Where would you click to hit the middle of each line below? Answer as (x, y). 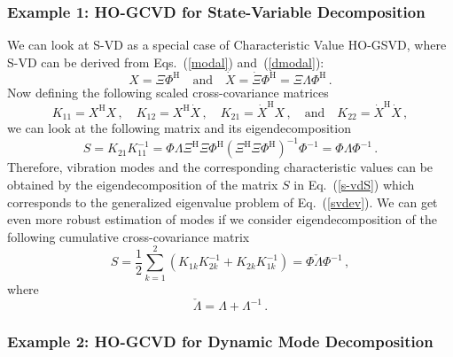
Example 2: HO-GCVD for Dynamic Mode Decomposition (220, 341)
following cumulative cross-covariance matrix (129, 236)
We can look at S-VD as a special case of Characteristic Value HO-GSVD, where (227, 45)
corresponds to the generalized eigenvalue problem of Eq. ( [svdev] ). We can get (223, 202)
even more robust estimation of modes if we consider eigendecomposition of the (223, 219)
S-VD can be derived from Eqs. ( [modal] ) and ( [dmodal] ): (166, 62)
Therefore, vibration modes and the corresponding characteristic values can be (220, 167)
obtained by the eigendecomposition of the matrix (143, 185)
